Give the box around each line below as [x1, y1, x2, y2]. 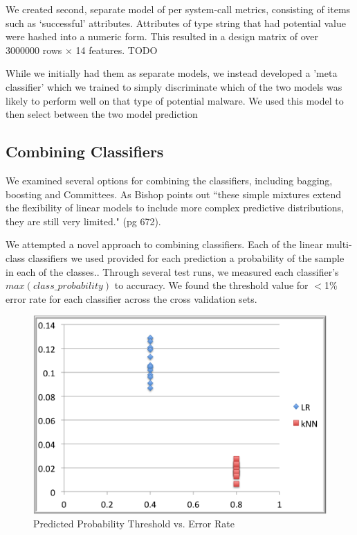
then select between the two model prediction [6, 107, 198, 121]
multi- [326, 237, 352, 252]
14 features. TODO [75, 42, 158, 57]
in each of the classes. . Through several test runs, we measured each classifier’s [6, 264, 339, 279]
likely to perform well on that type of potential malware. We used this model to [6, 93, 344, 107]
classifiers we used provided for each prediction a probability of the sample [28, 250, 345, 265]
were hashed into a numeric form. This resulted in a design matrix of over [6, 29, 319, 44]
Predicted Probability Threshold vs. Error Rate [33, 516, 235, 531]
